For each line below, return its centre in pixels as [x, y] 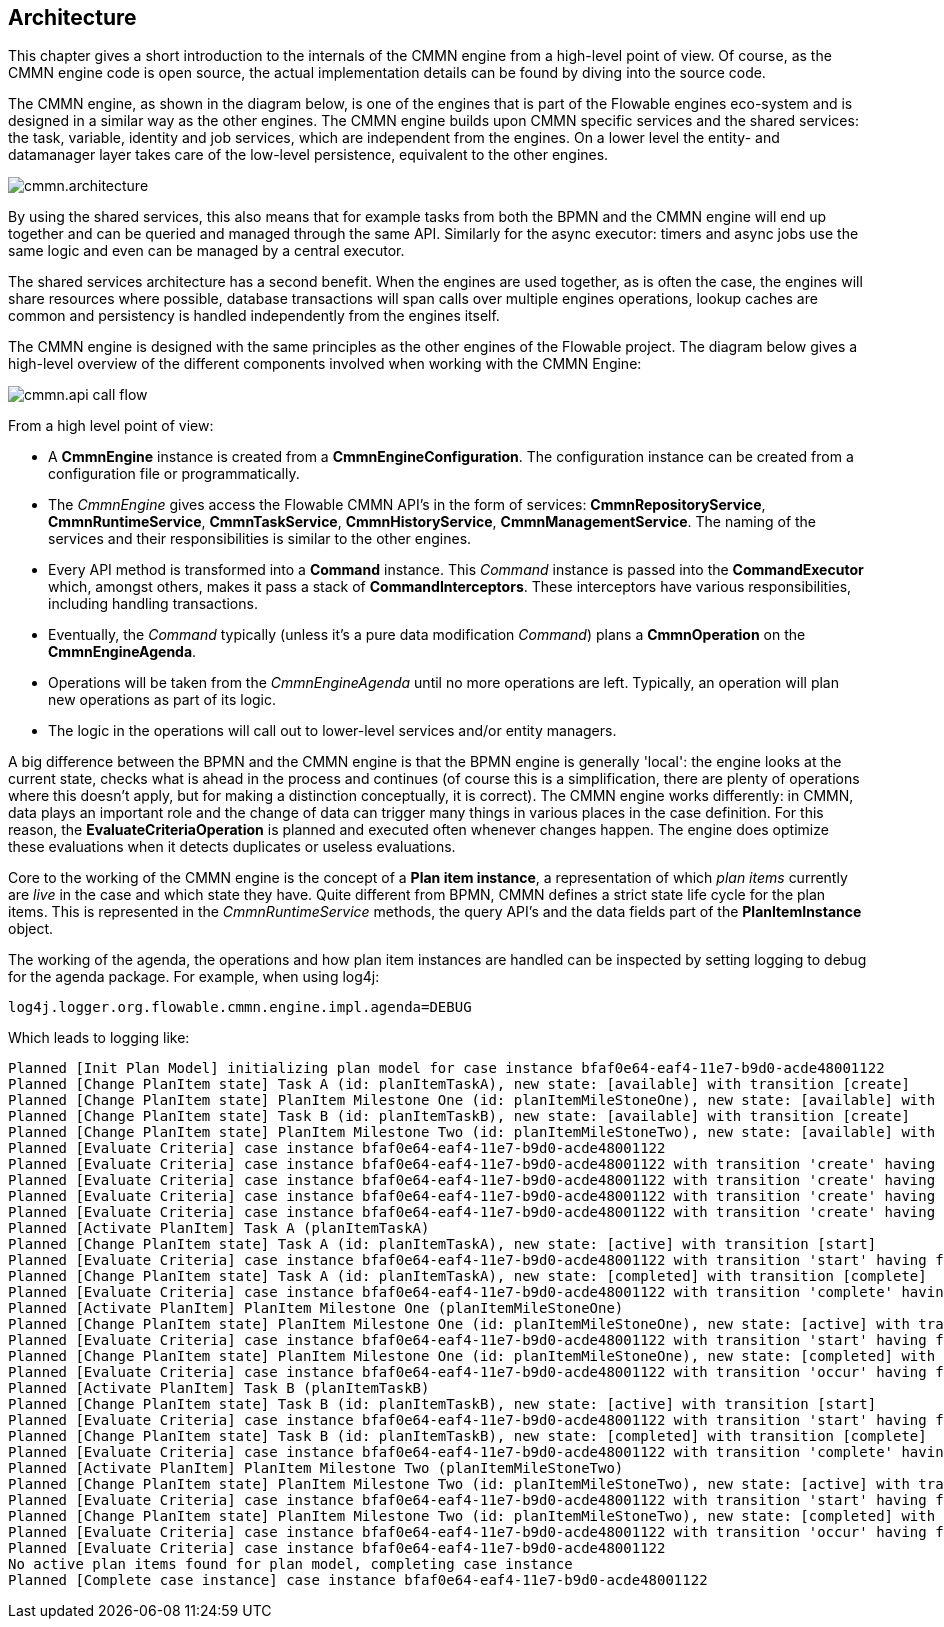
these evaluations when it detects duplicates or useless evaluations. [232, 847]
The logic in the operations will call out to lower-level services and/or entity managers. [332, 731]
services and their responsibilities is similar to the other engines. [260, 539]
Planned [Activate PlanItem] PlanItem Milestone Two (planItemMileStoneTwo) [316, 1468]
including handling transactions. [153, 604]
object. [31, 929]
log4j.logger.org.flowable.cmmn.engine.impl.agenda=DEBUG [240, 1007]
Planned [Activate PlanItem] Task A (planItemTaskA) [219, 1228]
